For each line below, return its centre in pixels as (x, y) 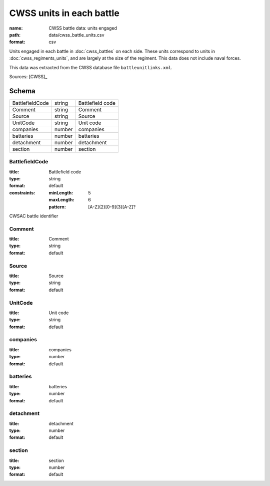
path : (15, 35)
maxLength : (61, 200)
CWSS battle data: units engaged (83, 28)
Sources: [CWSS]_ (28, 76)
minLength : (61, 192)
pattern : (57, 207)
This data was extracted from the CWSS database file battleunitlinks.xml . (91, 67)
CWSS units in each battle (64, 13)
